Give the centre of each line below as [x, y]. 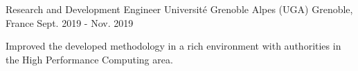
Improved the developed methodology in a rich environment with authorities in [173, 46]
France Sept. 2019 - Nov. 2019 [70, 22]
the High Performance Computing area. [89, 59]
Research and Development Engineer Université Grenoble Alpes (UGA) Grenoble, [179, 9]
